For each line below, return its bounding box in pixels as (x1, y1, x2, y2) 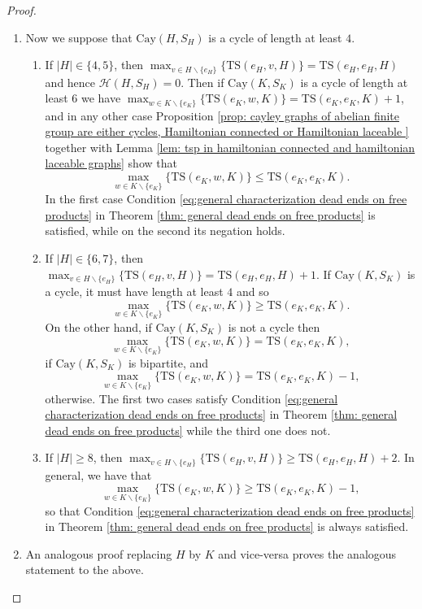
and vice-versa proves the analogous (218, 545, 397, 562)
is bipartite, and (128, 354, 209, 371)
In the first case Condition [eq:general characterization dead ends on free (45, 190, 407, 207)
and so (236, 283, 269, 300)
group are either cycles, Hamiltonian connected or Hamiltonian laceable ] (45, 123, 409, 140)
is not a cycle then (228, 318, 320, 335)
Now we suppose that (25, 28, 133, 46)
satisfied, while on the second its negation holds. (45, 222, 285, 239)
